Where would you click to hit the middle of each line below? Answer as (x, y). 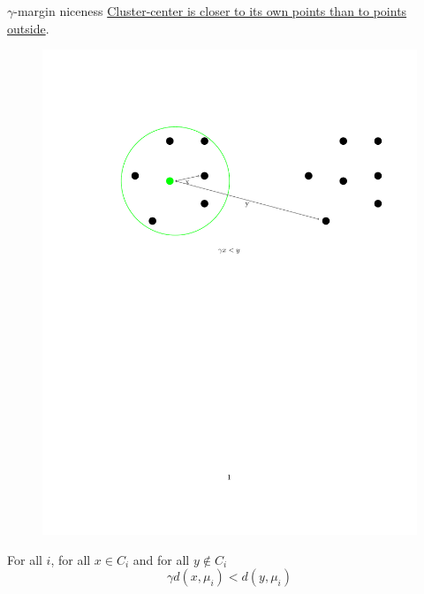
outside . (28, 28)
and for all (161, 559)
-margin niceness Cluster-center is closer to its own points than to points (210, 11)
